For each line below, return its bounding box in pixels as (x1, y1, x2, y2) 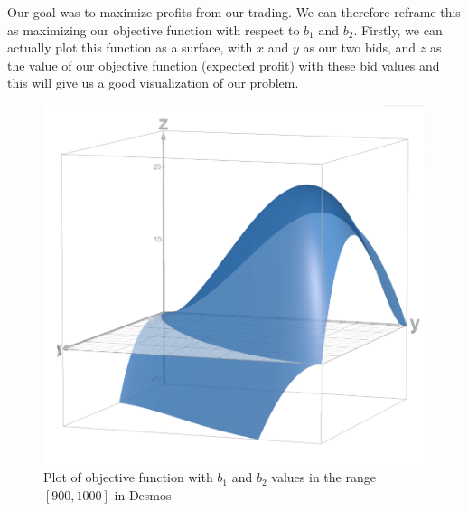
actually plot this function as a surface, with (7, 38, 253, 57)
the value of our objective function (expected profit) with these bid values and (7, 55, 440, 74)
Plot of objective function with (43, 468, 213, 487)
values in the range (271, 468, 376, 487)
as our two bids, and (303, 38, 417, 57)
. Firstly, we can (353, 20, 443, 39)
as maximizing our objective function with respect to (7, 20, 300, 39)
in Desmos (114, 485, 172, 504)
